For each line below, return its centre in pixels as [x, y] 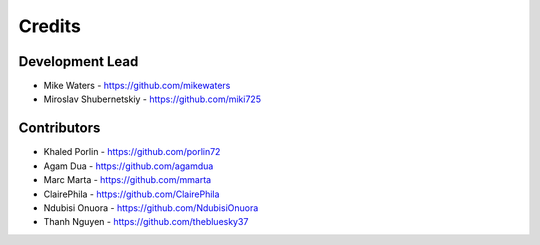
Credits [50, 26]
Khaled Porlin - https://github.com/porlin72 [132, 152]
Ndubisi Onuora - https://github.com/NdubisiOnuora [151, 207]
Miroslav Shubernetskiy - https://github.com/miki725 [152, 99]
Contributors [59, 128]
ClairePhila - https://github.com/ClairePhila [131, 194]
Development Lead [78, 61]
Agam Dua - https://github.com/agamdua [128, 166]
